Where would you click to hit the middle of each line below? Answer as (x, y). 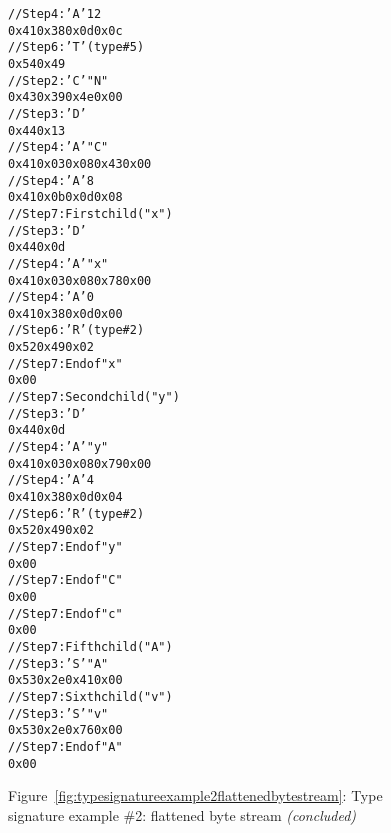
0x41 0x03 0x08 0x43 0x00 (80, 163)
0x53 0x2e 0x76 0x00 (65, 730)
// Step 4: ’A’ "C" (58, 147)
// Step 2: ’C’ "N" (58, 80)
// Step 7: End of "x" (65, 363)
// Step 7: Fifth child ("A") (90, 646)
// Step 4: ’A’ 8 (51, 180)
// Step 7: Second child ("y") (94, 397)
